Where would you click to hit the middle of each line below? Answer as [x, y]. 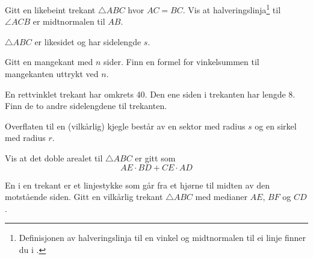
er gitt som [155, 158]
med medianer [221, 197]
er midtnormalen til [69, 21]
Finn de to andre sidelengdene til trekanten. [86, 106]
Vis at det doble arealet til [54, 158]
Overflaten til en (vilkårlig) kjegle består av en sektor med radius [125, 126]
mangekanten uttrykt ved [52, 74]
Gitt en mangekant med [49, 62]
